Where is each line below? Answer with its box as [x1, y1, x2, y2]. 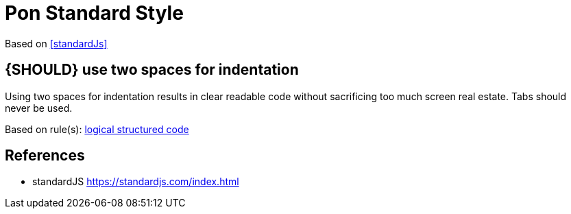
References [5, 147, 85, 165]
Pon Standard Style [5, 1, 184, 25]
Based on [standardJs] [5, 37, 108, 49]
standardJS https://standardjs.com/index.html [32, 176, 239, 188]
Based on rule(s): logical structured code [5, 123, 189, 135]
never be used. [5, 102, 73, 114]
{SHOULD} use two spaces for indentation [5, 61, 299, 79]
